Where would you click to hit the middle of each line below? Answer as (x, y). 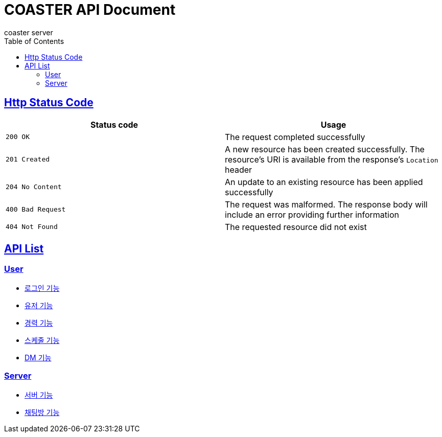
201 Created (28, 159)
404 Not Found (32, 227)
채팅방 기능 (42, 412)
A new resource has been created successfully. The (325, 149)
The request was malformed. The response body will (326, 204)
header (239, 169)
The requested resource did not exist (296, 227)
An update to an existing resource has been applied (324, 182)
